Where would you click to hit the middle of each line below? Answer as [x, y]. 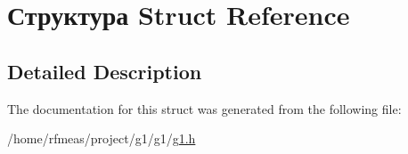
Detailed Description [105, 71]
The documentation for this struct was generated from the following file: [204, 108]
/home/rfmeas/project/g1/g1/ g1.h [102, 138]
